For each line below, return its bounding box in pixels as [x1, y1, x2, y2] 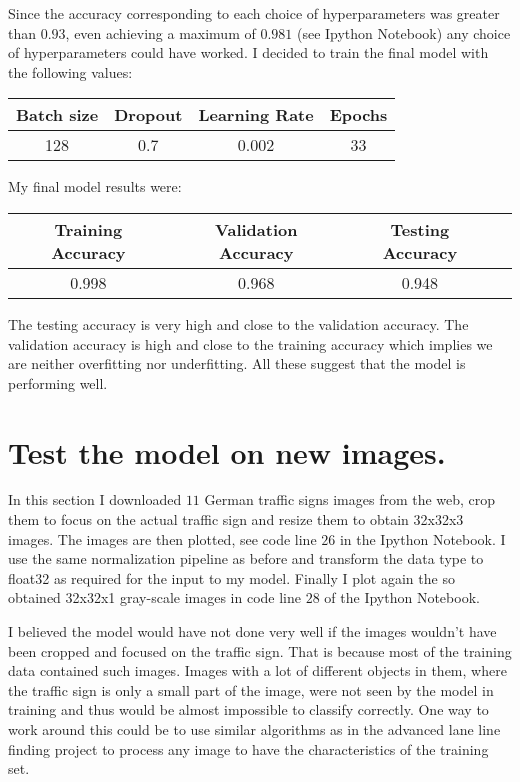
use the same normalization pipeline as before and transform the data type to [8, 548, 484, 569]
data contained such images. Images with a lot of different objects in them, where [8, 660, 507, 681]
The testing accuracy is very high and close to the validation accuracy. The [8, 313, 469, 334]
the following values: [8, 61, 133, 82]
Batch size [16, 103, 99, 127]
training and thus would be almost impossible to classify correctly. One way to [8, 699, 489, 720]
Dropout [114, 103, 183, 127]
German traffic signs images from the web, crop [204, 489, 496, 510]
